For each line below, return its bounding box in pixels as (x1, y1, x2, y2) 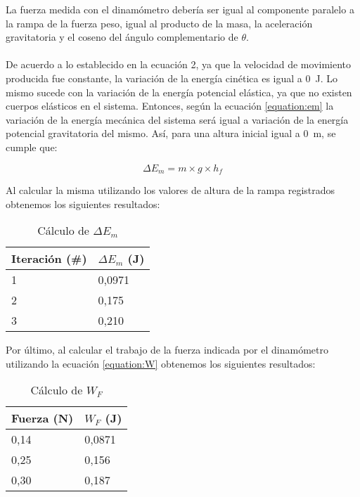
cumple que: (6, 139, 58, 154)
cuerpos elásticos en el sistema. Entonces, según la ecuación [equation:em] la (6, 98, 334, 113)
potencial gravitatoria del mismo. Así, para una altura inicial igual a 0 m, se (6, 126, 336, 141)
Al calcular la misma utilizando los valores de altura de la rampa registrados (6, 182, 335, 197)
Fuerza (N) (11, 410, 74, 427)
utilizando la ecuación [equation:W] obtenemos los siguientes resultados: (6, 356, 316, 370)
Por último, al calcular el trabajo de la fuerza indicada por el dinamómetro (6, 342, 328, 357)
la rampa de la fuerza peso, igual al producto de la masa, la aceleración (6, 15, 313, 30)
